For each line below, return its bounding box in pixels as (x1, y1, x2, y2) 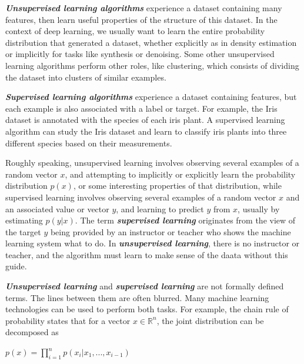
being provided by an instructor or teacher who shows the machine (50, 225, 291, 238)
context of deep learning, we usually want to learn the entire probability (5, 25, 265, 37)
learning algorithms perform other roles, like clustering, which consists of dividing (5, 59, 299, 71)
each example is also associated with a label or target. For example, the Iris (5, 102, 278, 114)
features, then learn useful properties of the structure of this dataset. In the (5, 13, 278, 25)
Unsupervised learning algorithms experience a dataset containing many (5, 2, 282, 14)
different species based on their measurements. (5, 136, 172, 149)
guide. (5, 260, 27, 272)
